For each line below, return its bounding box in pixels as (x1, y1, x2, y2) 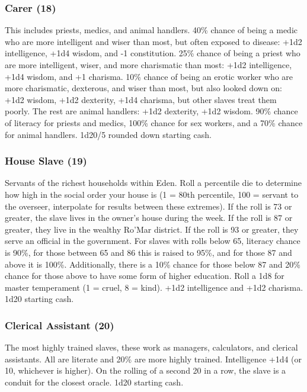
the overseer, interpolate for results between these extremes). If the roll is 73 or (5, 200, 292, 212)
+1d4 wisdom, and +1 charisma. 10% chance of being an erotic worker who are (5, 70, 293, 82)
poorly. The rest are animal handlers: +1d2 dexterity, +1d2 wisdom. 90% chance (5, 105, 298, 117)
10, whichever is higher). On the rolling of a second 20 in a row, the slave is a (5, 364, 286, 377)
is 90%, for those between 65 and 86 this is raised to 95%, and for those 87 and (5, 246, 292, 258)
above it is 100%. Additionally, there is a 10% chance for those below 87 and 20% (5, 258, 300, 270)
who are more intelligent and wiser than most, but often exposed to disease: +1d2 (5, 35, 302, 47)
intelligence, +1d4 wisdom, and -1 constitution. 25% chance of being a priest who (5, 47, 300, 59)
